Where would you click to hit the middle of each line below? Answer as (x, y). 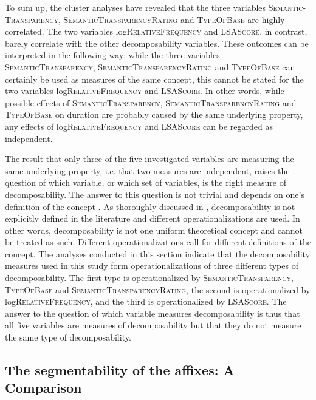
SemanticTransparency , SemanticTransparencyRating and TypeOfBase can (150, 66)
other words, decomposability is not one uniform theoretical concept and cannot (154, 230)
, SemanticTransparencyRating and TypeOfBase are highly (171, 19)
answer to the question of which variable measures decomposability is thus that (153, 313)
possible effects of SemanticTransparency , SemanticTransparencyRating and (151, 102)
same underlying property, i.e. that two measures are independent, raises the (147, 170)
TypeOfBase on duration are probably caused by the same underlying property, (154, 114)
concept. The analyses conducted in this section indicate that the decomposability (158, 253)
